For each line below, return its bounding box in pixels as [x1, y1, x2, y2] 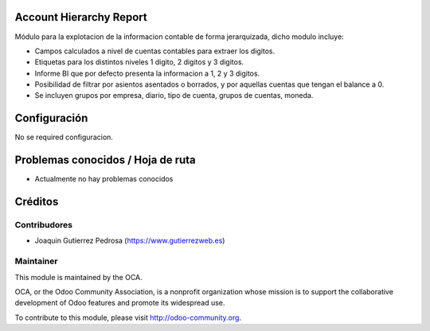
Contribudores [14, 220, 73, 231]
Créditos [14, 195, 59, 208]
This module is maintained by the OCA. [14, 272, 143, 282]
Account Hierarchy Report [14, 10, 147, 24]
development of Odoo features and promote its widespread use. [14, 298, 225, 308]
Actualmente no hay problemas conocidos [34, 174, 174, 184]
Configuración [14, 111, 88, 125]
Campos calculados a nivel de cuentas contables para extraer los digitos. [34, 46, 276, 56]
